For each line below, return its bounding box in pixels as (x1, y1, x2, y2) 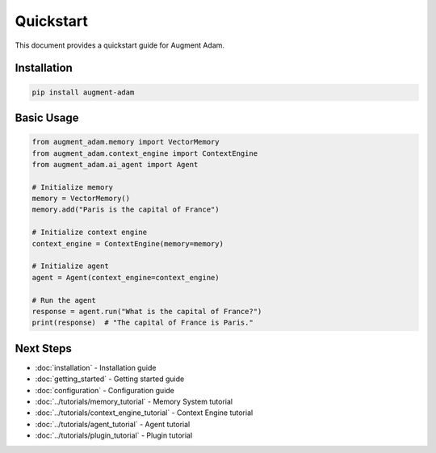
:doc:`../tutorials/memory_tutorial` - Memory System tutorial (35, 396, 233, 407)
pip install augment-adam (31, 87, 135, 97)
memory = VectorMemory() (31, 194, 131, 203)
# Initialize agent (31, 262, 109, 271)
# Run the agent (31, 296, 97, 304)
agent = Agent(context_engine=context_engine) (31, 273, 220, 282)
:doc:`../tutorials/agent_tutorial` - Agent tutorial (35, 419, 191, 429)
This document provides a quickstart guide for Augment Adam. (15, 40, 225, 50)
